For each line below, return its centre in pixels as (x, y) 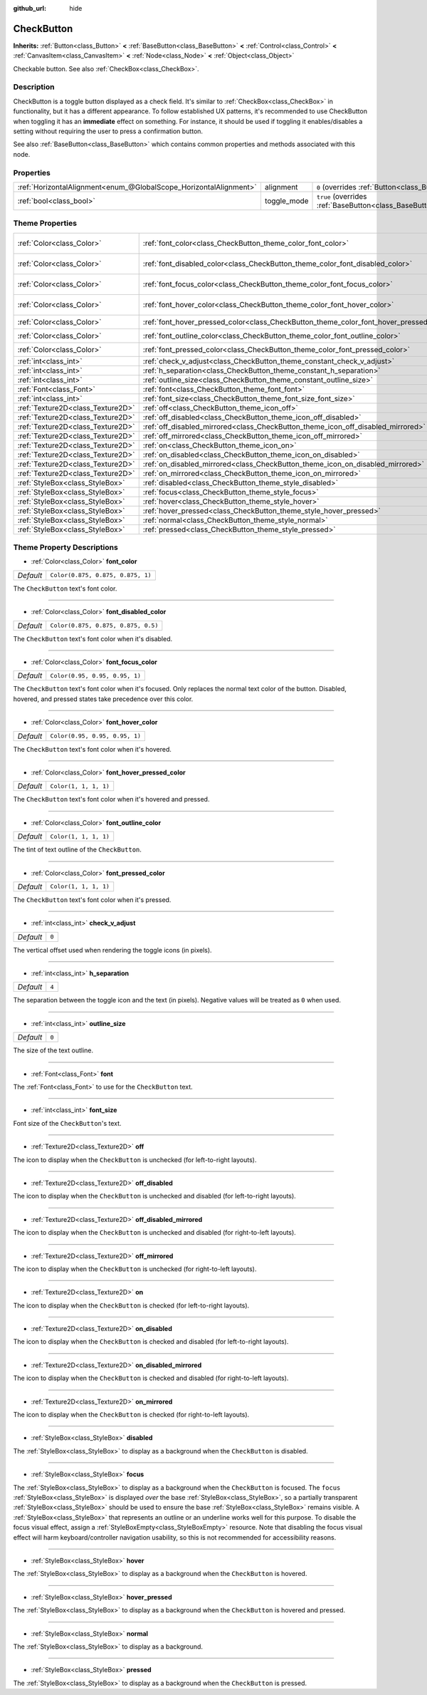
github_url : (30, 8)
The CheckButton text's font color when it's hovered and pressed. (111, 799)
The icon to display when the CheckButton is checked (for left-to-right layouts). (131, 1305)
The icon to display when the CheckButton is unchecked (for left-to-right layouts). (135, 1160)
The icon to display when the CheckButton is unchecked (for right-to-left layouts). (135, 1269)
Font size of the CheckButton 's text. (67, 1123)
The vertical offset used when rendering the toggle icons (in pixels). (113, 950)
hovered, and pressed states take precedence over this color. (103, 699)
